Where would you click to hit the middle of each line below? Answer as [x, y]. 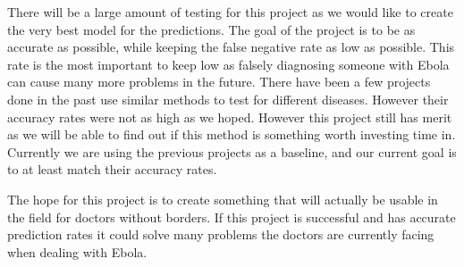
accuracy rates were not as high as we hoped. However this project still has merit [230, 117]
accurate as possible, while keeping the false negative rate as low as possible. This [231, 47]
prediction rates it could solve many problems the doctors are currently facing [221, 234]
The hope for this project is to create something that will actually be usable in [223, 199]
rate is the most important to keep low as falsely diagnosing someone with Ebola [228, 64]
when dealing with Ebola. [77, 251]
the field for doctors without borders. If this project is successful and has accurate [232, 217]
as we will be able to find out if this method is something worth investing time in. [232, 134]
